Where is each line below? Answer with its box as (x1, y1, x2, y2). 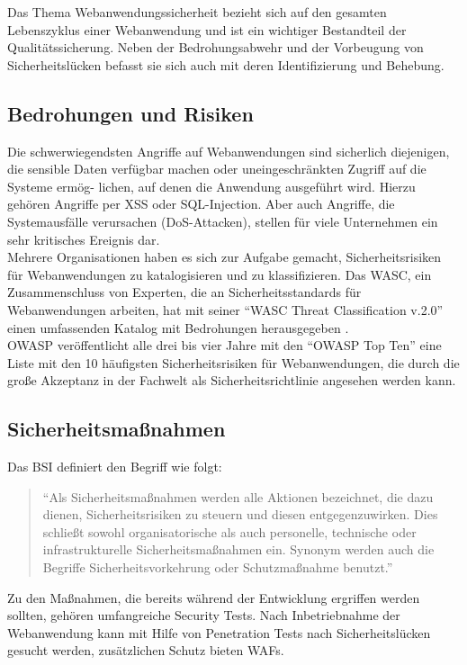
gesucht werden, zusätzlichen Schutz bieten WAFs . (7, 641, 284, 660)
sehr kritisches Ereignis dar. (7, 229, 160, 248)
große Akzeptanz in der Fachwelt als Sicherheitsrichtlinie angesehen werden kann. (7, 371, 456, 390)
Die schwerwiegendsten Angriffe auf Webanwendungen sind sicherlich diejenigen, (7, 141, 450, 160)
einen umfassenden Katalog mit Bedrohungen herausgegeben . (7, 318, 349, 337)
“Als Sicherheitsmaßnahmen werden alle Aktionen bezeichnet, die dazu (42, 487, 434, 506)
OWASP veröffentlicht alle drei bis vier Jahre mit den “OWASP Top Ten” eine (7, 336, 442, 355)
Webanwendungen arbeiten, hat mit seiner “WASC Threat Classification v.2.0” (7, 300, 444, 319)
